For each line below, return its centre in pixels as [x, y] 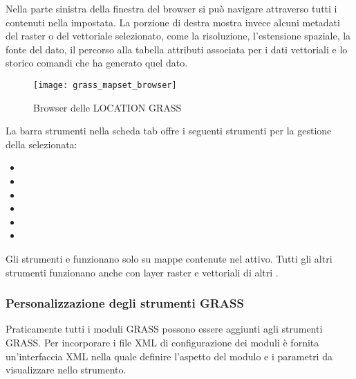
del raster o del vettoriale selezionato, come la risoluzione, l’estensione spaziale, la [178, 36]
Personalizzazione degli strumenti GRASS [125, 303]
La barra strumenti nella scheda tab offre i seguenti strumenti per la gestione [169, 131]
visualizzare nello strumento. [66, 370]
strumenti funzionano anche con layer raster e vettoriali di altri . [142, 272]
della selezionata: [41, 144]
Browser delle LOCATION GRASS [107, 107]
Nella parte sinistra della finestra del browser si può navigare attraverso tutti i [171, 8]
